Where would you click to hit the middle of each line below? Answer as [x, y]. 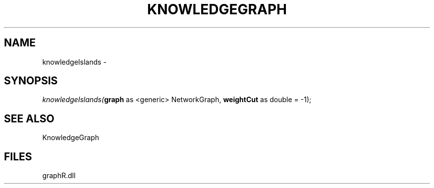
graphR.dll [59, 176]
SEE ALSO [29, 118]
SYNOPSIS [31, 81]
